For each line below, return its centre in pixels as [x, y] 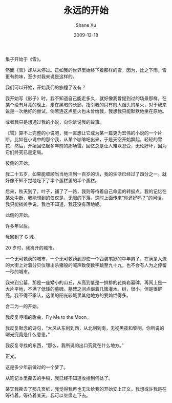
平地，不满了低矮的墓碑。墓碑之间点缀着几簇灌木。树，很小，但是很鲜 [88, 289]
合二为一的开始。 [23, 306]
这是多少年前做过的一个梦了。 [37, 367]
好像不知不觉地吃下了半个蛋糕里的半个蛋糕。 [52, 180]
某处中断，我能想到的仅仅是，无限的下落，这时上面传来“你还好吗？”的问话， [86, 198]
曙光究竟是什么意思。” [28, 334]
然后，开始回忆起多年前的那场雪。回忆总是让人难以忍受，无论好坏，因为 [90, 146]
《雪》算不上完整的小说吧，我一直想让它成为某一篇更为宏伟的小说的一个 [81, 133]
